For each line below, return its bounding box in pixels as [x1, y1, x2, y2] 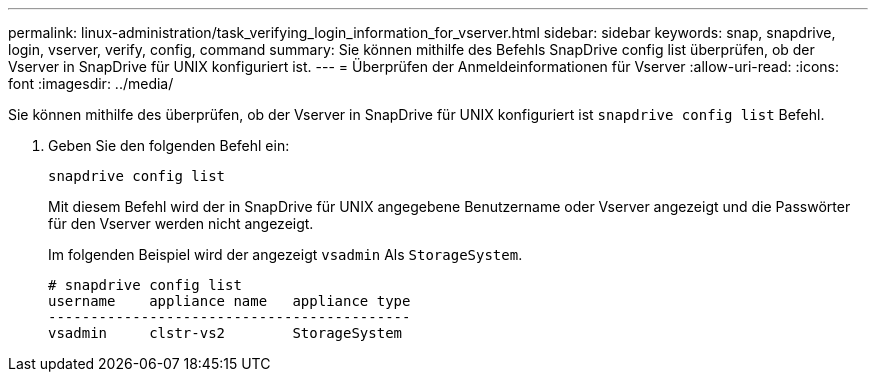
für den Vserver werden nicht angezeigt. [48, 215, 314, 232]
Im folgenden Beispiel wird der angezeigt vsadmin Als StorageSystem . [48, 246, 523, 263]
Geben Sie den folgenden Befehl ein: [48, 137, 290, 154]
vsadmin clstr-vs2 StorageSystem [48, 325, 403, 341]
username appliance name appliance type [48, 293, 411, 309]
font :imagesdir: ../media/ [8, 75, 174, 92]
